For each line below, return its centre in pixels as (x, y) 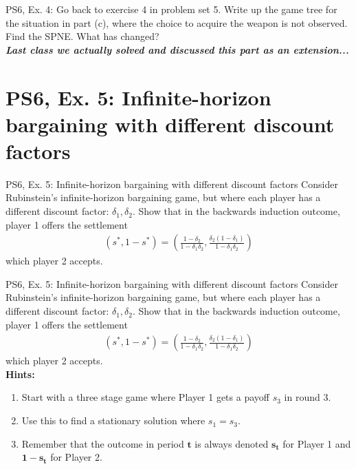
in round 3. (308, 397)
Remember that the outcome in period (103, 443)
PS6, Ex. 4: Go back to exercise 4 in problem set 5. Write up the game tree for (171, 9)
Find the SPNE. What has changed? (82, 36)
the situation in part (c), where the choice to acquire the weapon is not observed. (177, 22)
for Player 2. (76, 457)
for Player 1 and (317, 443)
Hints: (20, 374)
